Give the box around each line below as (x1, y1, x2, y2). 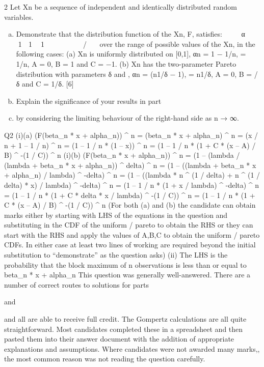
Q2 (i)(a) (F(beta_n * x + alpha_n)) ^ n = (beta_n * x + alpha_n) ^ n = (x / (4, 129, 258, 140)
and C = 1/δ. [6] (22, 78, 74, 89)
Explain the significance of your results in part (16, 95, 162, 106)
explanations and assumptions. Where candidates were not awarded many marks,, (4, 343, 260, 354)
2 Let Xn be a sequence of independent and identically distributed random (4, 2, 237, 12)
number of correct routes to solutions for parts (4, 279, 149, 290)
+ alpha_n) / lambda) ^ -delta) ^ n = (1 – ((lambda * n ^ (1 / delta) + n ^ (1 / (4, 170, 260, 180)
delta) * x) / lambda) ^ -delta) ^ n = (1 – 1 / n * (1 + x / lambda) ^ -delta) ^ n (4, 179, 259, 190)
